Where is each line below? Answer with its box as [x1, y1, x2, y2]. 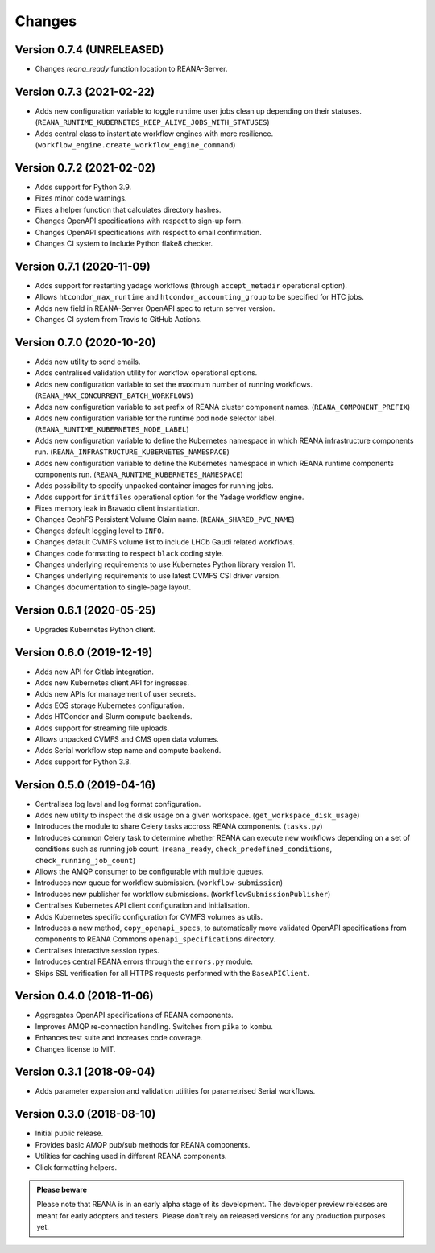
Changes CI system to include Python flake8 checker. [35, 238, 213, 248]
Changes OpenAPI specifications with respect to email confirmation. [35, 227, 262, 237]
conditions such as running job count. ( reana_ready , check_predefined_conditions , [35, 844, 333, 854]
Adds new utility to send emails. [35, 357, 141, 366]
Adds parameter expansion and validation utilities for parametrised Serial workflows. [35, 1086, 316, 1096]
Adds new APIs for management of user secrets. [35, 689, 197, 699]
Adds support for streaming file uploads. [35, 723, 170, 733]
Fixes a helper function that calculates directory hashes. [35, 205, 222, 214]
